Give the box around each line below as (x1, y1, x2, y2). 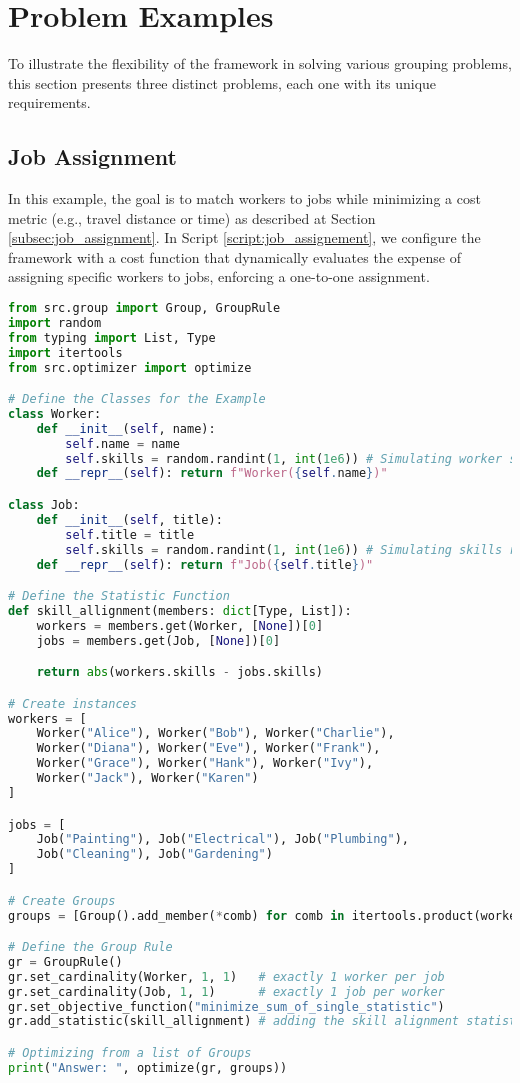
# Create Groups (8, 893, 116, 908)
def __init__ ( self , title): (36, 512, 223, 527)
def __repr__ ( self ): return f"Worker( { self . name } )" (36, 466, 388, 481)
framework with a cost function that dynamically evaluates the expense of (8, 246, 461, 267)
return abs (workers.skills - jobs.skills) (36, 665, 324, 680)
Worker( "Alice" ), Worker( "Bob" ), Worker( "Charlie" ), (36, 726, 395, 741)
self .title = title (65, 527, 195, 542)
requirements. (8, 92, 91, 113)
